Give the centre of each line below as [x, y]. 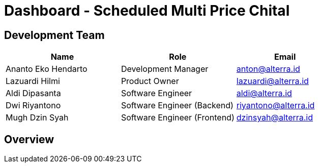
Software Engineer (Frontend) [178, 118]
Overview [29, 139]
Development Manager [165, 69]
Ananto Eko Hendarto [47, 69]
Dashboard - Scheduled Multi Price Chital [147, 11]
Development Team [54, 35]
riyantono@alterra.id [275, 106]
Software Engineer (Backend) [177, 106]
